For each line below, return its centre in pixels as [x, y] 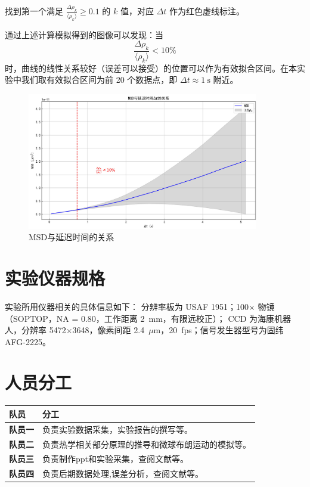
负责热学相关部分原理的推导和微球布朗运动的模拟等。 [147, 444]
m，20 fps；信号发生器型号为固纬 [218, 330]
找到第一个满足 [34, 11]
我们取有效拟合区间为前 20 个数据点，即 [99, 80]
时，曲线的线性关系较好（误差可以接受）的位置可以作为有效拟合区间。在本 [151, 68]
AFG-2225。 [28, 341]
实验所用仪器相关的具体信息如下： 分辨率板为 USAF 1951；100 [127, 306]
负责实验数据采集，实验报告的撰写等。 [117, 429]
